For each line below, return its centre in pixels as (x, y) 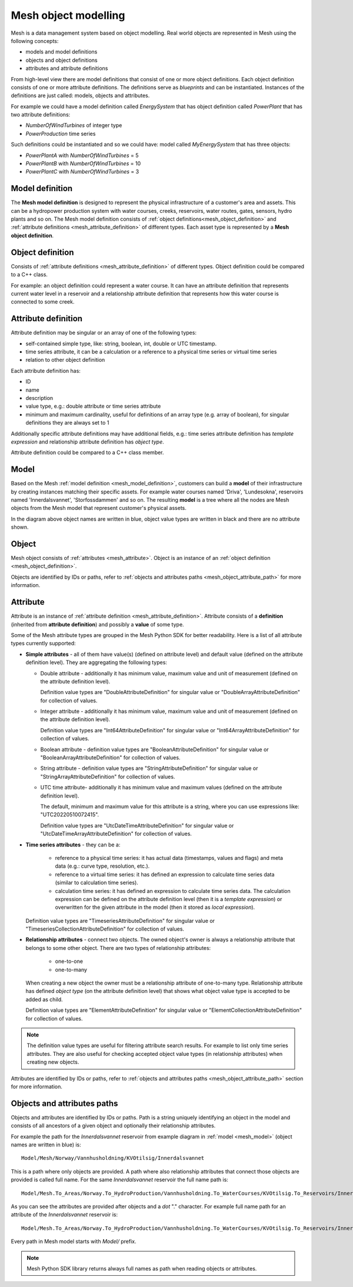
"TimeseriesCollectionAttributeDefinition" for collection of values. (105, 929)
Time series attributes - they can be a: (73, 845)
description (39, 398)
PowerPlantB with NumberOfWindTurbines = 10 (83, 164)
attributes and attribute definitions (67, 68)
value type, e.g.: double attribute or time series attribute (93, 406)
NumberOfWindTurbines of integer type (74, 125)
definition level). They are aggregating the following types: (96, 662)
